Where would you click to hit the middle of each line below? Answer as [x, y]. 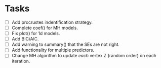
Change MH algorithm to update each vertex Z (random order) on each [84, 56]
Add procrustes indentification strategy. [52, 22]
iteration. [21, 61]
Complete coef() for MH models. [45, 28]
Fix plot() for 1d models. [36, 34]
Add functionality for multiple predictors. [53, 50]
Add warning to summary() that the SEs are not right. [65, 44]
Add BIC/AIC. [25, 39]
